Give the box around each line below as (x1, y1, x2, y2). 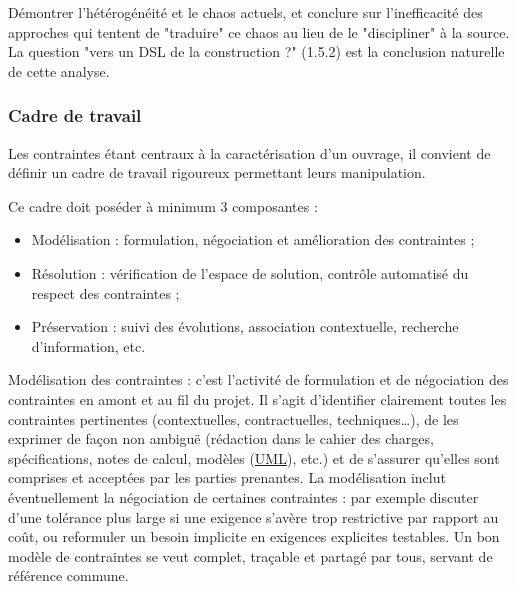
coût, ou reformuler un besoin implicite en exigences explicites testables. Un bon (8, 526, 500, 547)
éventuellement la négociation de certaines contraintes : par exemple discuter (8, 486, 479, 507)
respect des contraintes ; (31, 282, 180, 303)
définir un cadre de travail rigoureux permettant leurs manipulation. (8, 162, 426, 183)
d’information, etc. (31, 335, 146, 356)
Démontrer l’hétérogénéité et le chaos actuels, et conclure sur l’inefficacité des (8, 2, 483, 22)
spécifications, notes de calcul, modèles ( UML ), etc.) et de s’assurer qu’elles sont (8, 447, 500, 468)
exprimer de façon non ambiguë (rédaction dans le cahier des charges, (8, 428, 434, 449)
